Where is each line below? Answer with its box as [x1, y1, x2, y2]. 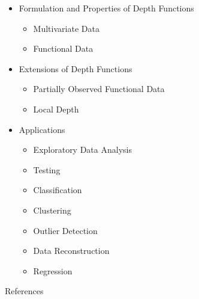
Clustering [33, 203, 71, 216]
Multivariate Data [33, 22, 99, 34]
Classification [33, 183, 82, 196]
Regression [33, 264, 73, 277]
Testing [33, 163, 61, 176]
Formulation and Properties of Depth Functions [19, 2, 194, 14]
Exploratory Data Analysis [33, 143, 132, 156]
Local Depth [33, 102, 79, 115]
